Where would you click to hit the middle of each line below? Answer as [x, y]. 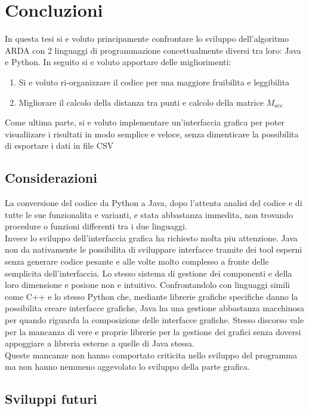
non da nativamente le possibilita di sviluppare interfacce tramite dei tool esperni [154, 249]
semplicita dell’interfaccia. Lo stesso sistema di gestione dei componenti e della [149, 273]
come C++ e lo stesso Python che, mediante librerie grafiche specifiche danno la [152, 296]
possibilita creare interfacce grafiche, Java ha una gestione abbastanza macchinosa [154, 308]
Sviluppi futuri [51, 399]
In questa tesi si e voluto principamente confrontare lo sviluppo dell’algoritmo [147, 39]
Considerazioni [51, 178]
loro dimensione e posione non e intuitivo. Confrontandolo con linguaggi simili [147, 285]
